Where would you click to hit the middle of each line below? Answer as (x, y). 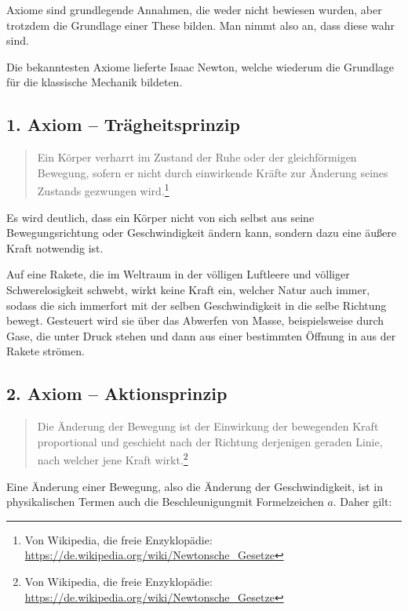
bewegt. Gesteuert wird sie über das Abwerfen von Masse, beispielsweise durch (195, 320)
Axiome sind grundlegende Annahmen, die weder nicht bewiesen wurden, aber (194, 9)
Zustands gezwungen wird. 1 (103, 190)
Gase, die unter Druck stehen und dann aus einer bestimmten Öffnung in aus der (201, 335)
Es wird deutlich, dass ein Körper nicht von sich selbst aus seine (160, 217)
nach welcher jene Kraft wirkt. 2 (113, 458)
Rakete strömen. (46, 351)
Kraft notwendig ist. (55, 247)
